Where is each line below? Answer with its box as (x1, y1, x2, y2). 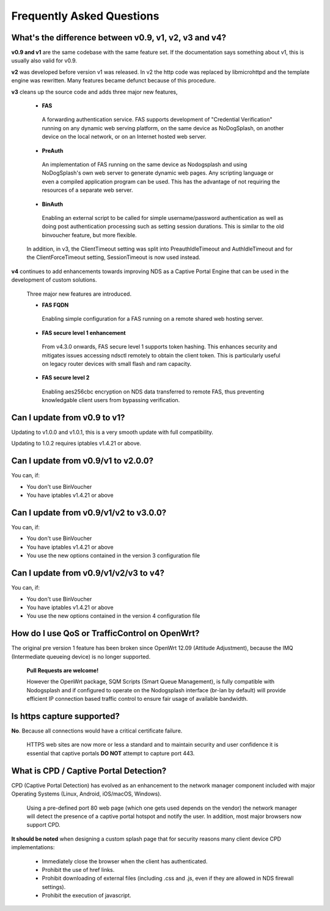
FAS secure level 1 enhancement (42, 329, 126, 336)
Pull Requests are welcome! (26, 667, 99, 674)
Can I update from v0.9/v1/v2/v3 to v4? (11, 568, 165, 579)
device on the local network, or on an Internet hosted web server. (42, 133, 207, 141)
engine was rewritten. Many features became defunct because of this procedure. (11, 77, 216, 84)
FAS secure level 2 (42, 374, 90, 381)
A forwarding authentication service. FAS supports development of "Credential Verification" (42, 116, 273, 123)
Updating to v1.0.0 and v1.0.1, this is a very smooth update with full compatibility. (11, 428, 214, 436)
